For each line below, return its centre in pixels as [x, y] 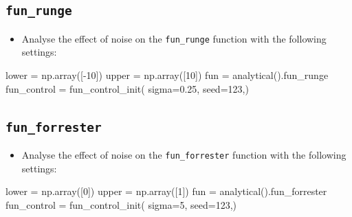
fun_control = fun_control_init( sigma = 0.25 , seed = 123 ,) [127, 88]
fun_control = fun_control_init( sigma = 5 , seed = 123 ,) [121, 204]
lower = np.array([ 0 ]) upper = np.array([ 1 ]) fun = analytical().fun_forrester [166, 191]
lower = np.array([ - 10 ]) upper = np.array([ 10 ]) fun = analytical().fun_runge [167, 75]
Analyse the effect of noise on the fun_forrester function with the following [184, 155]
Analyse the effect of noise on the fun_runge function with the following [174, 38]
